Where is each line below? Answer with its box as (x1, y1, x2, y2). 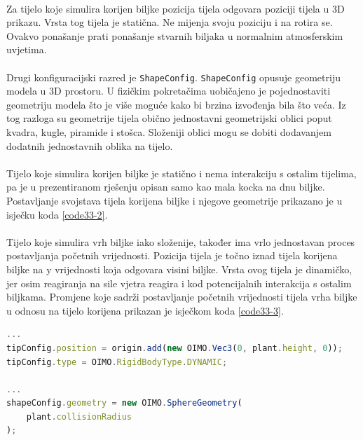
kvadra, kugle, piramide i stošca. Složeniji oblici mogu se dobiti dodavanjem (6, 125, 331, 139)
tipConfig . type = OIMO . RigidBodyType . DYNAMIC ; (6, 357, 228, 367)
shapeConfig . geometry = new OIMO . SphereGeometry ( (6, 398, 242, 408)
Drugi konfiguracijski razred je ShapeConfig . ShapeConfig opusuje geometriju (6, 69, 341, 84)
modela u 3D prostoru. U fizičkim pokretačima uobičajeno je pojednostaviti (6, 83, 331, 98)
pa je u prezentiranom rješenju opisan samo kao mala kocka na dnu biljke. (6, 179, 325, 194)
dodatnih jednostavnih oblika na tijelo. (6, 138, 173, 153)
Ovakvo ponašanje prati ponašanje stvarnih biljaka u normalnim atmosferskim (6, 28, 343, 43)
